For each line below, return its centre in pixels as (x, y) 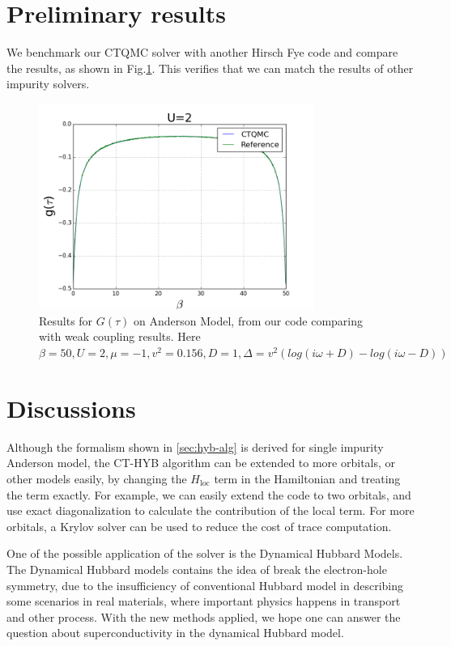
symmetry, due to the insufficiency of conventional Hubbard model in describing (205, 585)
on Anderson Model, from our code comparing (249, 320)
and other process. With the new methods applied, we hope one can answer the (204, 616)
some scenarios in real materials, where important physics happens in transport (204, 601)
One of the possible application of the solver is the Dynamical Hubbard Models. (205, 553)
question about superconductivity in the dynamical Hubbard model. (175, 633)
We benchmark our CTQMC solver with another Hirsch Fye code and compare (202, 52)
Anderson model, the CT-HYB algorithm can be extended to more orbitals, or (201, 463)
